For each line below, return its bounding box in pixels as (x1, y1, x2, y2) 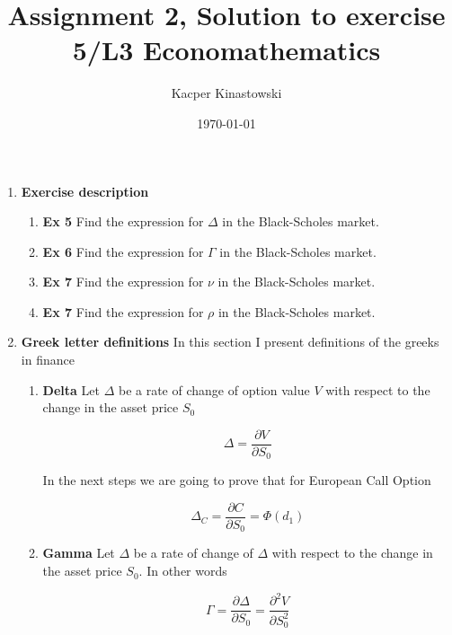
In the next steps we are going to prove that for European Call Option (42, 471, 431, 489)
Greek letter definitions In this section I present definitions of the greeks (21, 332, 439, 351)
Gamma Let (42, 543, 115, 562)
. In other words (138, 561, 227, 580)
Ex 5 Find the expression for (42, 212, 204, 231)
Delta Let (42, 380, 100, 399)
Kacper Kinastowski (171, 84, 282, 102)
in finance (21, 350, 75, 369)
